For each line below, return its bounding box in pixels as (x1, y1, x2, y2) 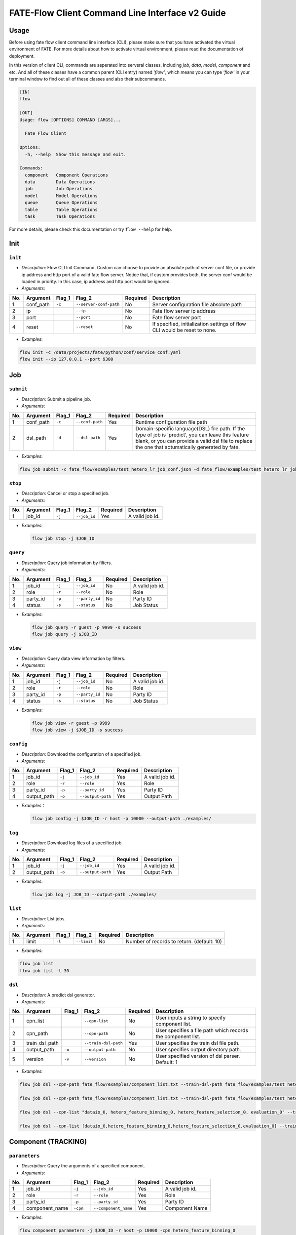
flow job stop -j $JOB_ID (32, 536, 95, 541)
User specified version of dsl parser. (155, 1053, 240, 1060)
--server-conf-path (75, 302, 120, 307)
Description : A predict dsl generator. (21, 992, 96, 998)
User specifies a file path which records (155, 1027, 249, 1034)
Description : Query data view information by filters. (21, 655, 126, 661)
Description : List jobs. (21, 915, 66, 921)
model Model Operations (25, 193, 98, 199)
